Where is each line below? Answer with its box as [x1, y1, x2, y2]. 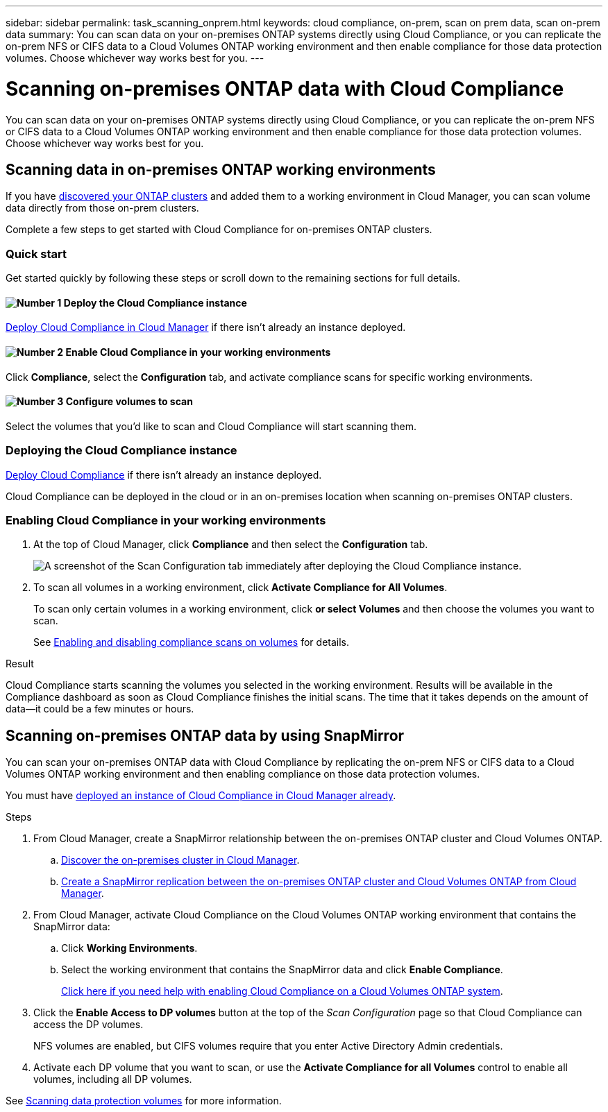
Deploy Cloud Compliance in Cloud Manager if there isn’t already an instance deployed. [6, 321, 406, 334]
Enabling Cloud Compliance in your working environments [6, 513, 326, 527]
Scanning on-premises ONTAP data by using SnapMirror [6, 726, 405, 744]
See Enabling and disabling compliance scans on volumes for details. [33, 636, 350, 649]
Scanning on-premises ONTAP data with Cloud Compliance [6, 76, 564, 101]
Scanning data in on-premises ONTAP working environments [6, 160, 436, 178]
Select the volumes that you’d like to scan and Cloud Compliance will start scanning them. [6, 420, 417, 432]
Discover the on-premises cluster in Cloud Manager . [61, 854, 300, 866]
